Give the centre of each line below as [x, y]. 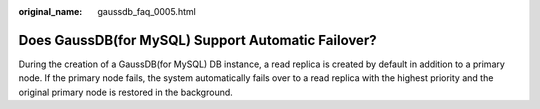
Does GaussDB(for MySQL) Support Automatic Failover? [197, 40]
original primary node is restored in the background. [126, 92]
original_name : [50, 11]
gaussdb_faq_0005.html [147, 11]
